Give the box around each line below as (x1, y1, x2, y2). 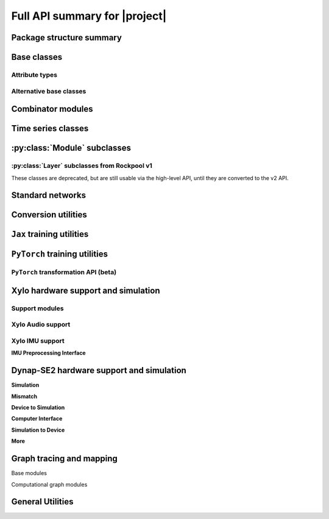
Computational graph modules (11, 481, 88, 488)
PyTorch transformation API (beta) (11, 268, 117, 277)
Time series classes (11, 123, 89, 134)
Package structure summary (11, 32, 122, 43)
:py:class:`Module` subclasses (11, 143, 131, 153)
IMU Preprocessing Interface (11, 349, 86, 357)
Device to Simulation (11, 404, 65, 412)
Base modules (11, 470, 47, 477)
